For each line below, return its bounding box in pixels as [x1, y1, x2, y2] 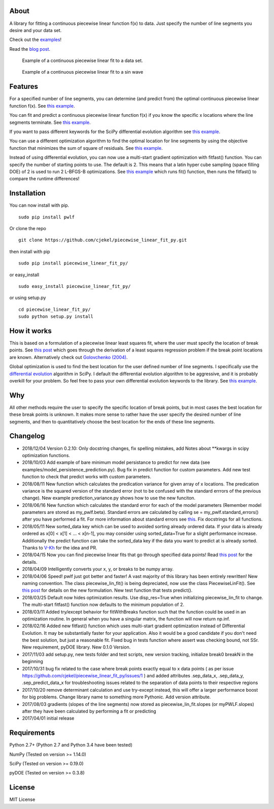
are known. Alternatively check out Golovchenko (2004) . [9, 354, 128, 360]
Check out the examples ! [9, 37, 62, 43]
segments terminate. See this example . [9, 119, 91, 125]
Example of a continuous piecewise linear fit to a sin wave [22, 69, 144, 75]
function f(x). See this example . [9, 103, 75, 109]
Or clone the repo [9, 225, 47, 231]
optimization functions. [22, 452, 71, 458]
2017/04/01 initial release [22, 715, 75, 721]
